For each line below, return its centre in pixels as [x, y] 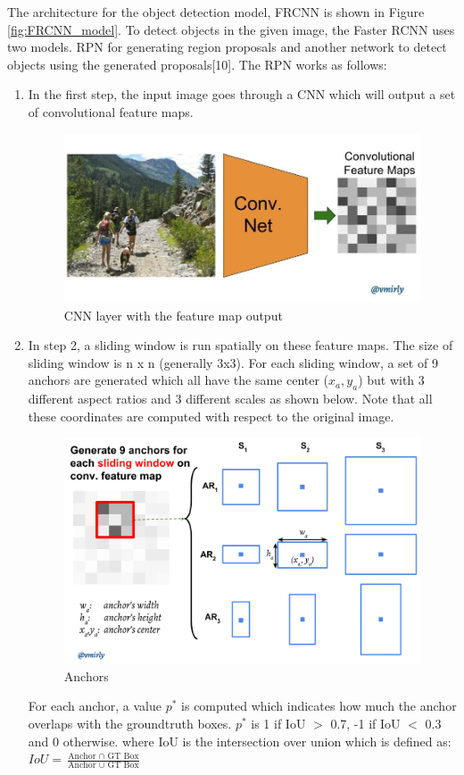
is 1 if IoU [278, 724]
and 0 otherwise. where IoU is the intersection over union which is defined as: [240, 741]
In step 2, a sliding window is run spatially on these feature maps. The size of [240, 345]
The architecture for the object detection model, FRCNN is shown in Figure [216, 12]
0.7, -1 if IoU [365, 724]
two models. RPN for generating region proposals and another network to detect [227, 47]
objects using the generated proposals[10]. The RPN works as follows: [197, 64]
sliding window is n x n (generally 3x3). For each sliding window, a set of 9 [233, 362]
